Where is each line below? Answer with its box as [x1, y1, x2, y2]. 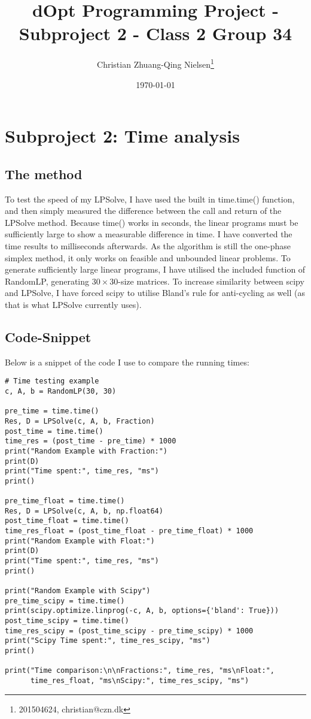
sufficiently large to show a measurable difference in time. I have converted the [5, 228, 292, 240]
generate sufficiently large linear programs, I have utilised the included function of [5, 263, 306, 276]
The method [5, 164, 83, 183]
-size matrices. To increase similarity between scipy [118, 274, 304, 287]
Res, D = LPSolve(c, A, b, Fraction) [5, 416, 155, 425]
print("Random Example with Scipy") [5, 587, 151, 596]
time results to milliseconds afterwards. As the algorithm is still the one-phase [5, 239, 291, 252]
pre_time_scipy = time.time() [5, 596, 125, 605]
